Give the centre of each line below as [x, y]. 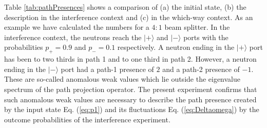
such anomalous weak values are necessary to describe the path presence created [130, 99]
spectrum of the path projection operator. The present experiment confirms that [131, 89]
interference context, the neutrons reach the [73, 37]
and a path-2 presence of [201, 69]
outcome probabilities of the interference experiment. [87, 119]
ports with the [206, 37]
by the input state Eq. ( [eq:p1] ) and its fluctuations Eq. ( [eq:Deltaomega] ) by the [132, 109]
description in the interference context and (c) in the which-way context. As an [129, 17]
